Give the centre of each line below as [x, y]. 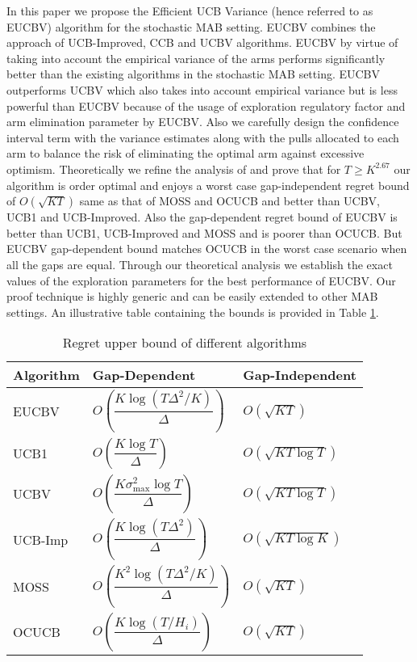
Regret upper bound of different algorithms [185, 343]
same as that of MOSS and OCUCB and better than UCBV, [229, 201]
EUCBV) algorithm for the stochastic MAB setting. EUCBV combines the [191, 26]
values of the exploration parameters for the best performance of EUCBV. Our [201, 280]
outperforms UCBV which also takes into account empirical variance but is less [202, 89]
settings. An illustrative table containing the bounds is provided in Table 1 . [193, 312]
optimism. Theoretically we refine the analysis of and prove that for [174, 169]
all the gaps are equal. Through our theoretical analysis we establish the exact [200, 264]
